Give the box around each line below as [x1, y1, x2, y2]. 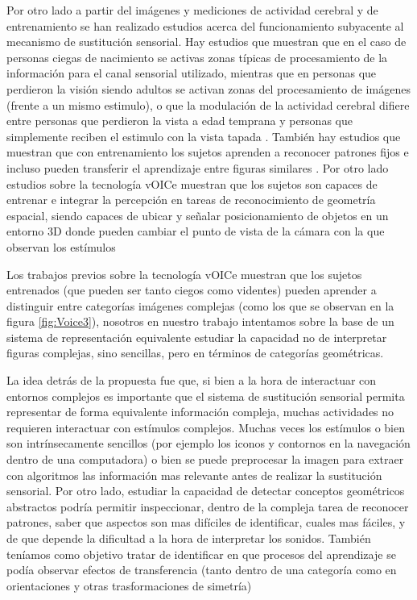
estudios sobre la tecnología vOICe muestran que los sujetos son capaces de [6, 175, 378, 192]
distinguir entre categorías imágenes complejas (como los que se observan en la [6, 297, 394, 314]
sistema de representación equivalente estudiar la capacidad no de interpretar [6, 328, 387, 345]
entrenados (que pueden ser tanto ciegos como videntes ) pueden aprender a [6, 281, 377, 298]
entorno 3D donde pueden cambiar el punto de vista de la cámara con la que [6, 223, 385, 240]
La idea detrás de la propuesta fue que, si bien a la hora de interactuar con [6, 372, 377, 389]
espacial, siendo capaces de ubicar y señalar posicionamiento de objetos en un [6, 206, 389, 223]
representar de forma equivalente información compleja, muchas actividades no [6, 403, 394, 420]
